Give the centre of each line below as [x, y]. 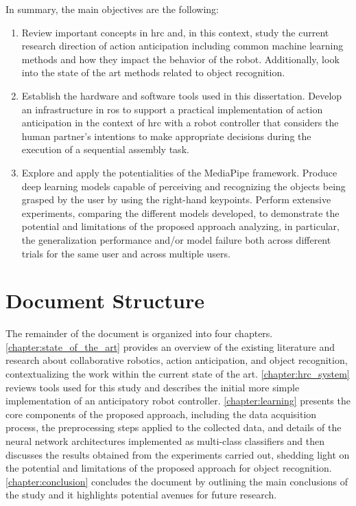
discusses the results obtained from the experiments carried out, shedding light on [178, 454]
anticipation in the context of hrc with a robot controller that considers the [180, 123]
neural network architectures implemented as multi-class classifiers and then [165, 440]
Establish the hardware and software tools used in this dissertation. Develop [182, 95]
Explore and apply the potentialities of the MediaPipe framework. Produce [179, 172]
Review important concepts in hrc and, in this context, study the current [175, 32]
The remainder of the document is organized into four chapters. [139, 333]
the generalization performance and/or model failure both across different [176, 239]
